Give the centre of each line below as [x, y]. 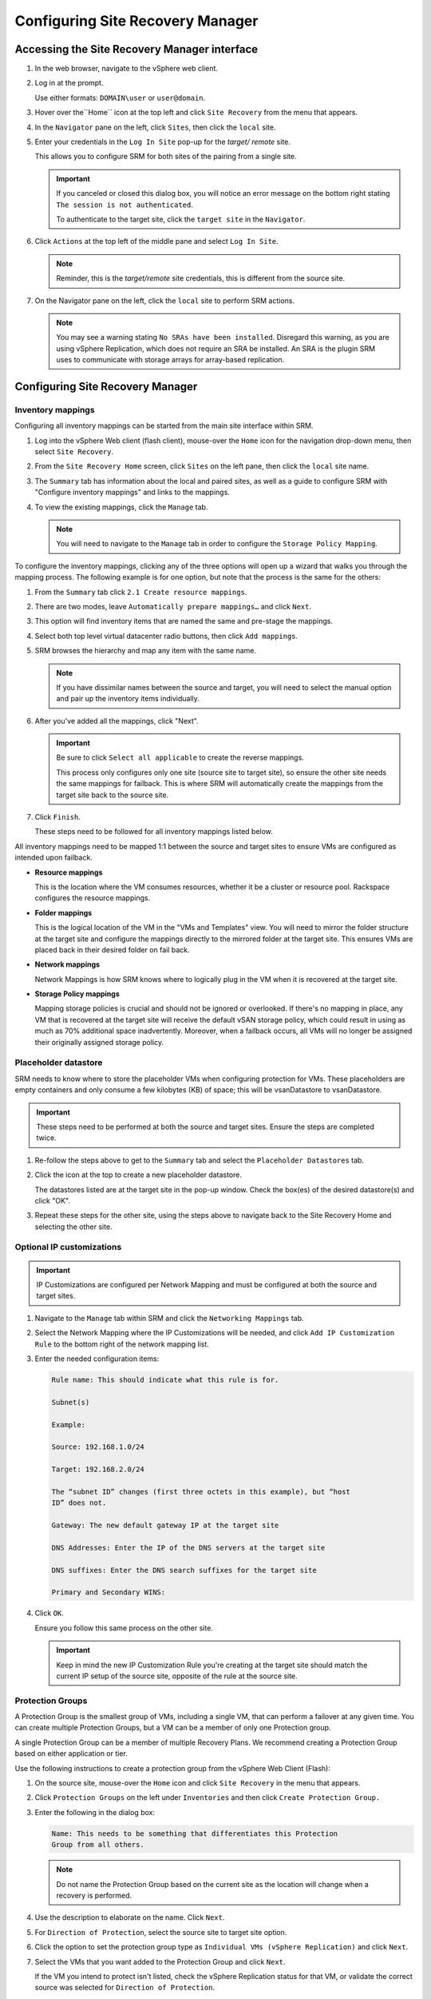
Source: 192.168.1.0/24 [98, 1447]
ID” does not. [79, 1503]
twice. [46, 1138]
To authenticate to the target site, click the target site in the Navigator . [181, 219]
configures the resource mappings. [93, 898]
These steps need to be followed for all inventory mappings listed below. [154, 832]
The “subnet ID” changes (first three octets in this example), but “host [201, 1492]
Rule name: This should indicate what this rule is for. [165, 1380]
